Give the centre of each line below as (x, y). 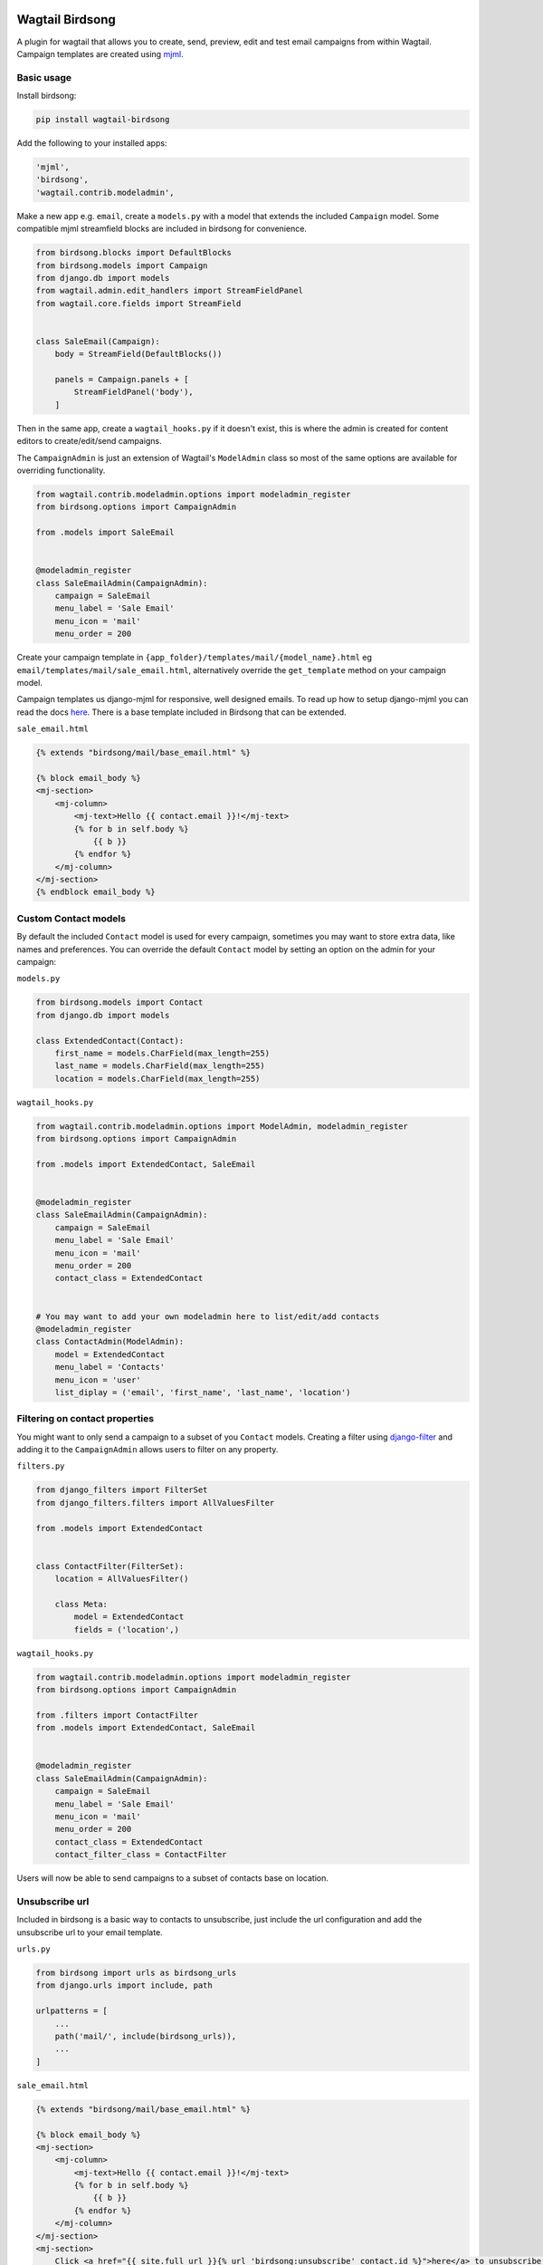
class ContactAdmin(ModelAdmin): (110, 1342)
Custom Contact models (71, 918)
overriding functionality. (61, 470)
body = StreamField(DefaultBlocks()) (138, 354)
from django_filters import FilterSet (122, 1490)
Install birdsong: (47, 96)
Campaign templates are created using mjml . (100, 53)
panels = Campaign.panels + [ (122, 380)
